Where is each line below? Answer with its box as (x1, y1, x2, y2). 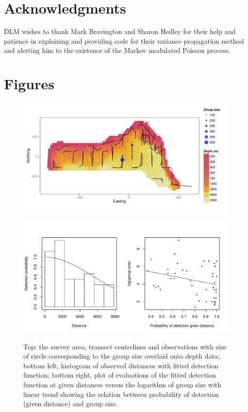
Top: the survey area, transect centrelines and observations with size (23, 341, 227, 351)
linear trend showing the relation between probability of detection (23, 389, 219, 399)
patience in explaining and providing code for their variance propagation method (4, 35, 244, 46)
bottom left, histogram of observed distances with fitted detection (23, 360, 219, 370)
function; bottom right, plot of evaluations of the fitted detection (23, 370, 216, 380)
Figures (4, 74, 54, 94)
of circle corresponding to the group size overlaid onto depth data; (23, 351, 220, 361)
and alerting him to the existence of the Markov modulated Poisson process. (4, 45, 231, 55)
